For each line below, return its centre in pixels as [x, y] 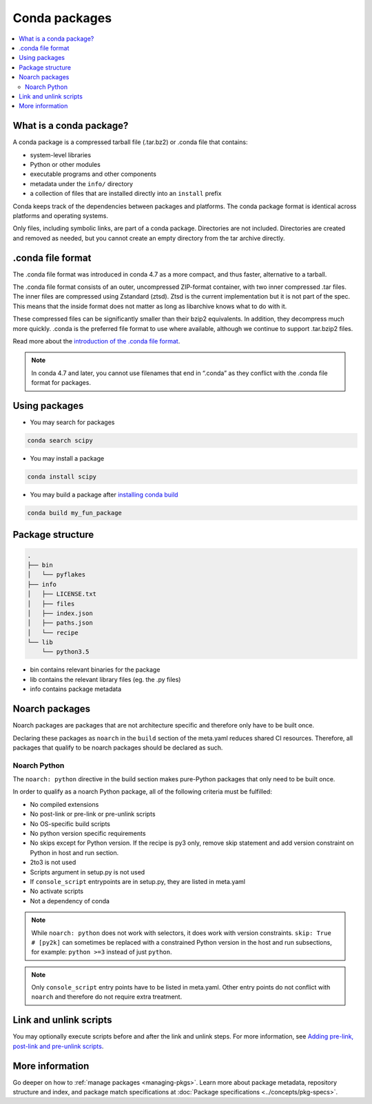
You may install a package [67, 458]
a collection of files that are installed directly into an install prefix [126, 194]
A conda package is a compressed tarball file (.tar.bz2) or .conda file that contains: [130, 142]
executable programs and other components [93, 174]
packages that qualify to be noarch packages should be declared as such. [118, 747]
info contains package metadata [76, 689]
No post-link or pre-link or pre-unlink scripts [93, 814]
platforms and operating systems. [60, 215]
